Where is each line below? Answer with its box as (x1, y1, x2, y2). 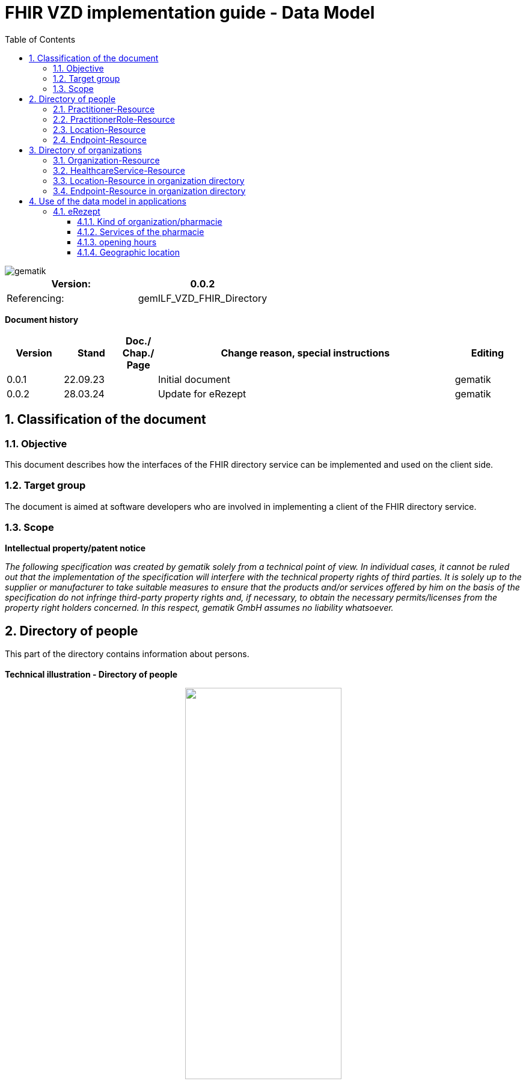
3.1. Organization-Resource (53, 155, 160, 165)
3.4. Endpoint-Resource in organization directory (53, 185, 246, 196)
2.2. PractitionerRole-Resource (53, 114, 175, 124)
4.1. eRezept (53, 206, 100, 216)
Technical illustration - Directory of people (5, 669, 178, 680)
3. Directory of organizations (29, 144, 142, 155)
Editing (471, 346, 504, 359)
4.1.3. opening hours (77, 236, 157, 247)
